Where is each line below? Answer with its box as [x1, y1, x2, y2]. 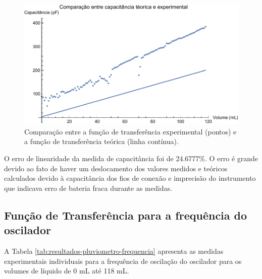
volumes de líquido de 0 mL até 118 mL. [4, 265, 129, 276]
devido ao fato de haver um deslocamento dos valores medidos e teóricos [4, 163, 228, 173]
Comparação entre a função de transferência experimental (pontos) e [24, 126, 237, 136]
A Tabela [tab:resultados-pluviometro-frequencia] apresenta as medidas [4, 246, 224, 256]
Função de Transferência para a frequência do [4, 207, 247, 223]
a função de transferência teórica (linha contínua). [24, 136, 179, 147]
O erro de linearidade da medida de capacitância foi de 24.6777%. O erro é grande [4, 153, 258, 164]
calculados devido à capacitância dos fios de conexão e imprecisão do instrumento [4, 173, 256, 183]
